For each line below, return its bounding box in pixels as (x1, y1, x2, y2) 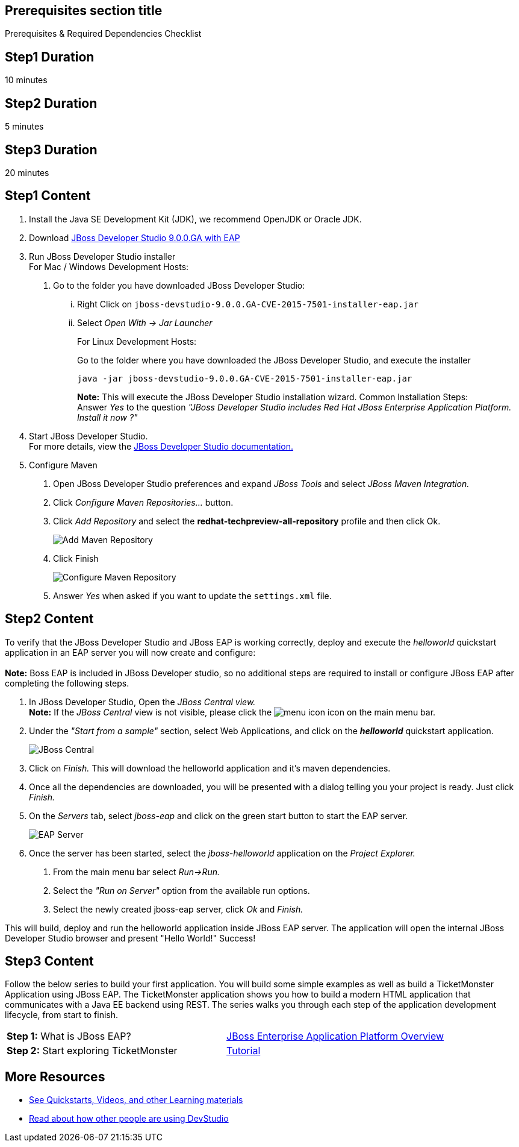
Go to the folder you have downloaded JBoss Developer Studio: (53, 280, 305, 291)
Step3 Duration (5, 142, 98, 157)
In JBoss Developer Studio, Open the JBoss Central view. (29, 696, 256, 707)
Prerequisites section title (5, 3, 163, 18)
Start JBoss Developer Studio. (29, 430, 148, 441)
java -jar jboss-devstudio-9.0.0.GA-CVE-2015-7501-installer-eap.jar (77, 373, 412, 383)
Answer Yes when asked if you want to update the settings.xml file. (53, 590, 332, 601)
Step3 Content (5, 954, 94, 969)
